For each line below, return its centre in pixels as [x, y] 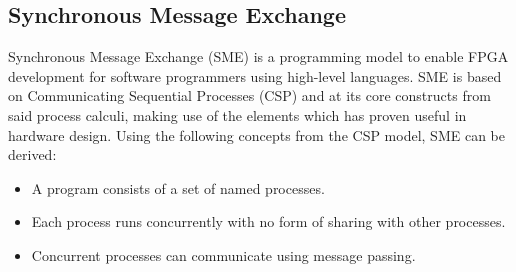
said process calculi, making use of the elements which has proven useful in [237, 114]
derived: [32, 154]
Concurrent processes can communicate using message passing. [223, 254]
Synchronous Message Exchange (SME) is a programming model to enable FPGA [258, 56]
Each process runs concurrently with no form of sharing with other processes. [268, 221]
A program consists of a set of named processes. [178, 187]
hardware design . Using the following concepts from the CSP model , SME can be [256, 134]
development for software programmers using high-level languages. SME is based [255, 75]
